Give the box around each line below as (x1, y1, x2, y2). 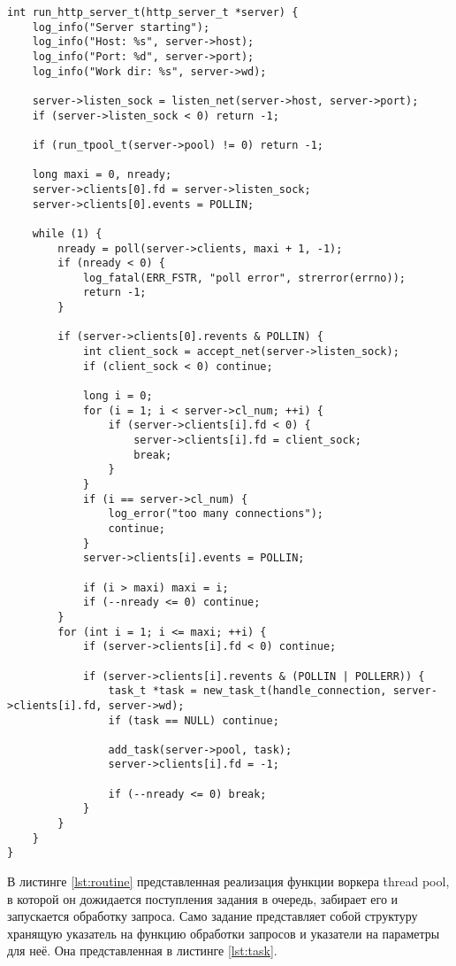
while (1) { (32, 227, 103, 240)
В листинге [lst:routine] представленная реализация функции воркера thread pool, (7, 872, 450, 891)
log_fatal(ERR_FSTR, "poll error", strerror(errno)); (82, 271, 407, 284)
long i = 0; (82, 390, 153, 403)
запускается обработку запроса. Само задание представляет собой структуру (7, 907, 418, 925)
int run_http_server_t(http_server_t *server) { (7, 6, 299, 19)
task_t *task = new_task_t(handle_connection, (108, 684, 387, 698)
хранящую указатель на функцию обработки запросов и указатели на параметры (7, 923, 440, 942)
